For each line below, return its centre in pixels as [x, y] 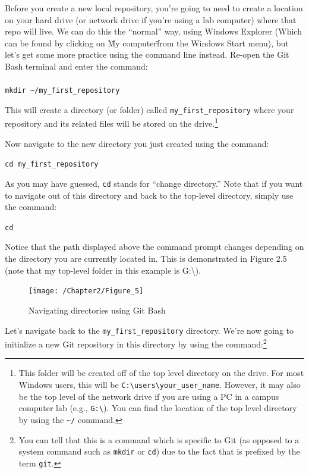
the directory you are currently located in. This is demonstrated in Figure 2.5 [146, 259]
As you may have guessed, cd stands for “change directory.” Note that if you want [154, 183]
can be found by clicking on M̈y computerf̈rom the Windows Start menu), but [147, 43]
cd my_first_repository [52, 165]
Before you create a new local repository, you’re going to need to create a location [154, 8]
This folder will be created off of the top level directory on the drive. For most [161, 373]
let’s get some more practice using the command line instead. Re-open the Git [147, 54]
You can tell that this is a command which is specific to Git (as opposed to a [159, 439]
